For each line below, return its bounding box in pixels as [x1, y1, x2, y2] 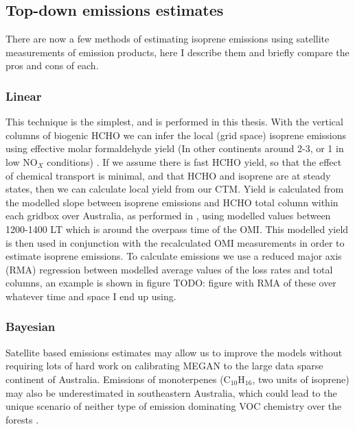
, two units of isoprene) [252, 371, 350, 386]
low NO [5, 154, 38, 169]
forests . [5, 412, 39, 426]
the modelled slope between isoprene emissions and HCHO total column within [5, 195, 339, 209]
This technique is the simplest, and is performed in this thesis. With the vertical [5, 114, 343, 129]
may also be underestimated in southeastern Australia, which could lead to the [5, 385, 337, 400]
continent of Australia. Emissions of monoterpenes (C [5, 371, 231, 386]
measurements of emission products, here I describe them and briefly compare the [5, 45, 350, 59]
